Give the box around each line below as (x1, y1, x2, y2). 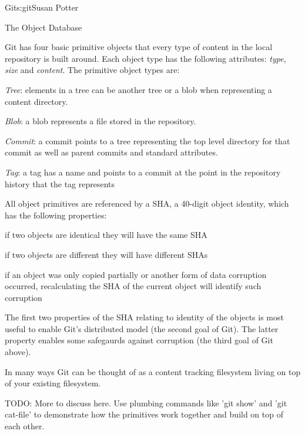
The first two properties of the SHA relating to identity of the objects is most (5, 311, 284, 323)
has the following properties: (5, 208, 107, 221)
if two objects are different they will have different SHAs (5, 248, 208, 260)
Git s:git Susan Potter (5, 1, 79, 13)
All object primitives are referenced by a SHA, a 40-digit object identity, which (5, 197, 289, 210)
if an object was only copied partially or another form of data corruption (5, 268, 267, 280)
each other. (5, 420, 45, 432)
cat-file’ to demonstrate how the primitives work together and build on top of (5, 408, 283, 420)
